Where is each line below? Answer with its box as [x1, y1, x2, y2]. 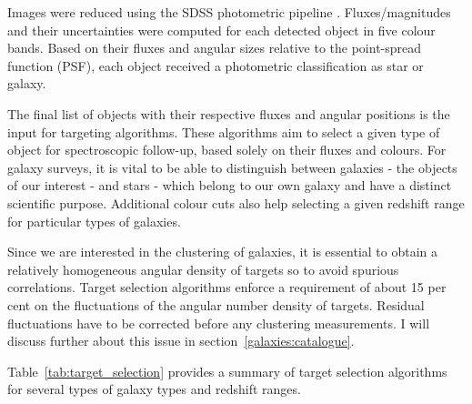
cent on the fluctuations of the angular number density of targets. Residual [7, 295, 425, 314]
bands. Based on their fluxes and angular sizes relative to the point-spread [7, 38, 422, 57]
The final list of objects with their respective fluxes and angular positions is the [7, 104, 450, 123]
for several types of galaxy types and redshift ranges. [7, 379, 301, 399]
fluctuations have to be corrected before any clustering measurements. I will [7, 313, 430, 332]
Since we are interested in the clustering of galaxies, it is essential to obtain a [7, 242, 438, 261]
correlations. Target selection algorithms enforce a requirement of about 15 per [7, 278, 447, 297]
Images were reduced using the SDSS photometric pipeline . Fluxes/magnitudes [7, 3, 451, 21]
